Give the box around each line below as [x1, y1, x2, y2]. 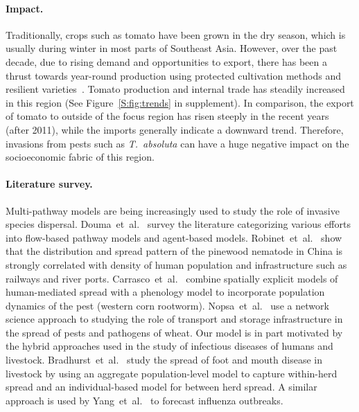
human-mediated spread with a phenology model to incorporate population [6, 285, 325, 299]
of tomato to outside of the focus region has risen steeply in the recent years [6, 109, 329, 123]
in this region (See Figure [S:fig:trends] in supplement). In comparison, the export [6, 95, 354, 109]
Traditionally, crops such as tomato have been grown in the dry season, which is [6, 27, 346, 42]
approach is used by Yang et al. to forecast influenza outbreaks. [6, 393, 283, 407]
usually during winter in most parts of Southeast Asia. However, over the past [6, 41, 338, 55]
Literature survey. [6, 177, 93, 191]
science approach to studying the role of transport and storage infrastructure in [6, 312, 343, 326]
